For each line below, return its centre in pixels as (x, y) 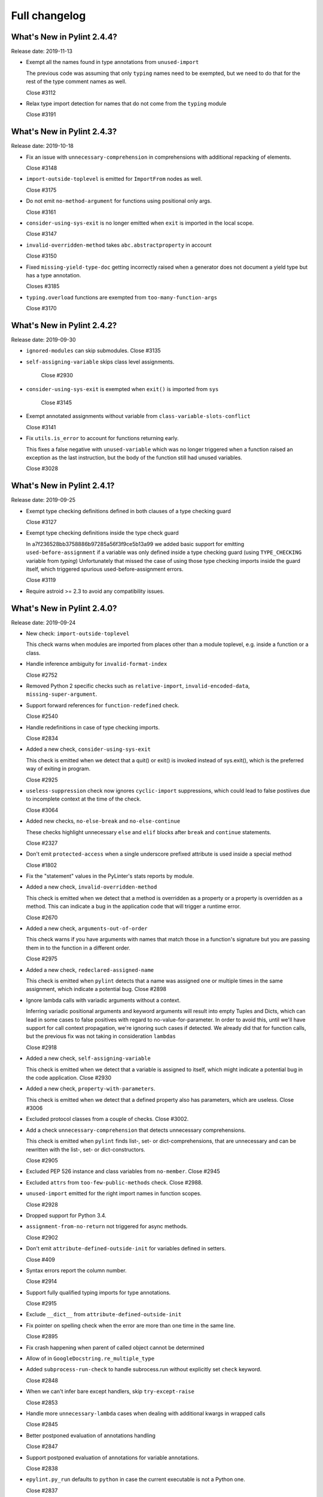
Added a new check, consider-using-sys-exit (88, 749)
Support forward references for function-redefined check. (103, 705)
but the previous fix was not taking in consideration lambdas (101, 1037)
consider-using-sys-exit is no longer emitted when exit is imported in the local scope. (140, 223)
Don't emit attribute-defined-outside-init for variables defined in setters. (126, 1248)
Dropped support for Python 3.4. (66, 1215)
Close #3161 (41, 212)
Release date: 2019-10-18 (42, 146)
